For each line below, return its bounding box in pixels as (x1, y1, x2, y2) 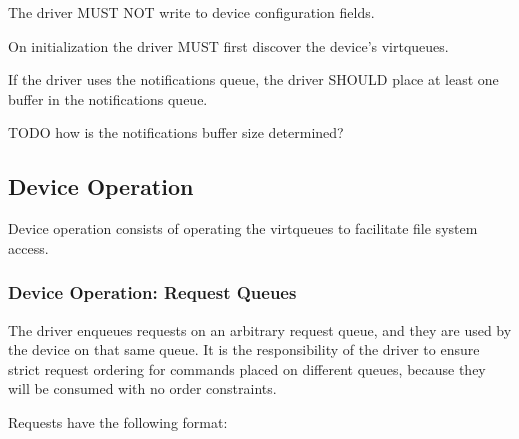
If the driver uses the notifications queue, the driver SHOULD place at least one (8, 69, 499, 90)
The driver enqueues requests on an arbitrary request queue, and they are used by (8, 319, 512, 340)
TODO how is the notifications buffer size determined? (8, 122, 344, 143)
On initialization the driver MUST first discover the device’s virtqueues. (8, 35, 449, 56)
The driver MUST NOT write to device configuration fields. (8, 2, 375, 22)
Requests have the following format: (8, 411, 228, 432)
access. (8, 237, 49, 258)
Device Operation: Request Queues (8, 280, 297, 305)
